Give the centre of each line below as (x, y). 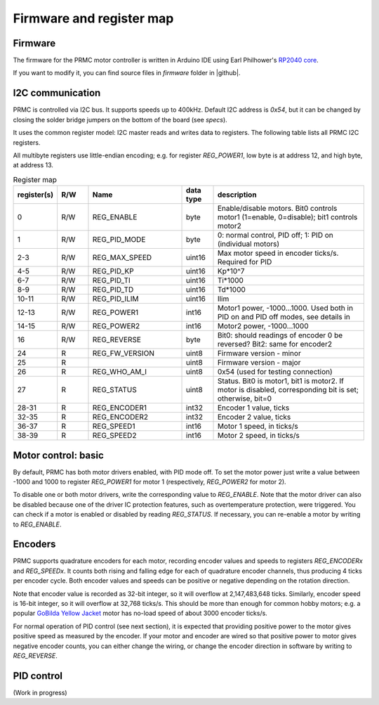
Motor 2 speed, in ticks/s (258, 436)
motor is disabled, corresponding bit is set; (288, 390)
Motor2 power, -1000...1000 (263, 326)
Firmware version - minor (259, 354)
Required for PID (245, 262)
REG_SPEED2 (114, 436)
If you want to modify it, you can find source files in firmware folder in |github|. (127, 73)
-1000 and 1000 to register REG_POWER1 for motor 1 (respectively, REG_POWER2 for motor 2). (150, 481)
